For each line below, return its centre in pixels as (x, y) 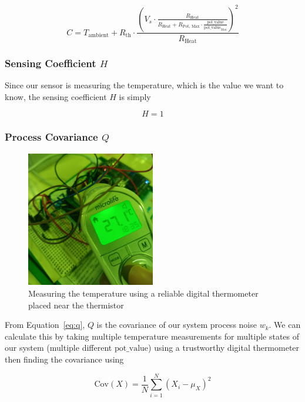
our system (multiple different (58, 348)
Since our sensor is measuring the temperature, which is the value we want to (144, 85)
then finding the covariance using (64, 359)
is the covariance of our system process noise (177, 325)
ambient (99, 36)
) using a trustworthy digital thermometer (224, 348)
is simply (135, 96)
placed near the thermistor (76, 305)
